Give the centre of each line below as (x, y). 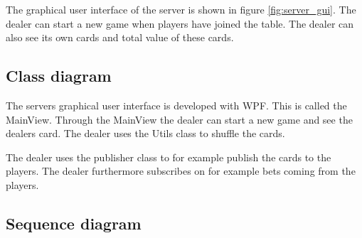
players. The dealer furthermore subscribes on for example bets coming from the (181, 171)
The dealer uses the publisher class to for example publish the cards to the (169, 157)
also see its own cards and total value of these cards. (120, 37)
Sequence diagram (74, 223)
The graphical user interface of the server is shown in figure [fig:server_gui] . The (181, 9)
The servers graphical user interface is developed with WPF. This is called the (176, 105)
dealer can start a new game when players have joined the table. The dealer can (180, 23)
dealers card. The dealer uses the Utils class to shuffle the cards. (145, 133)
